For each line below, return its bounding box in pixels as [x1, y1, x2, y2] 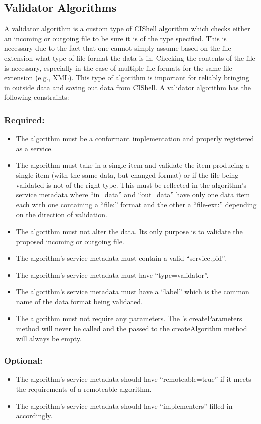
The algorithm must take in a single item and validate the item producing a [16, 160, 249, 170]
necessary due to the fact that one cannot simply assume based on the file [4, 43, 231, 53]
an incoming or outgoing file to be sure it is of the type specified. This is [4, 33, 227, 43]
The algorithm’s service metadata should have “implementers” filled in [16, 400, 233, 411]
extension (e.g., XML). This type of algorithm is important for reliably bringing [4, 72, 249, 83]
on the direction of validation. [16, 209, 107, 220]
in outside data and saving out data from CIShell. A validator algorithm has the [4, 82, 251, 92]
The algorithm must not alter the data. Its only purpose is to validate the [16, 226, 243, 236]
